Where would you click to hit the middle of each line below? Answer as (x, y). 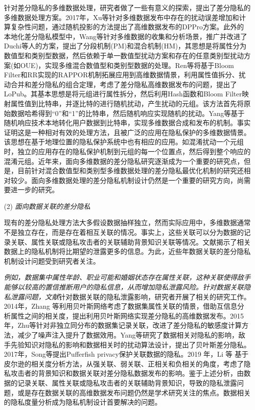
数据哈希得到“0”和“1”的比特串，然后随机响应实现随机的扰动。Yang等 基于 (127, 113)
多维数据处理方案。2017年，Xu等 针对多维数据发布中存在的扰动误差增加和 (122, 17)
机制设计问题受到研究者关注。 (52, 261)
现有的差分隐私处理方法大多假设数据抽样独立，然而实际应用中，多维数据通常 (127, 222)
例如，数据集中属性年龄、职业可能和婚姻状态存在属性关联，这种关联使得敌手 (127, 277)
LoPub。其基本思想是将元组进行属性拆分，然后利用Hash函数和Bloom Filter (123, 94)
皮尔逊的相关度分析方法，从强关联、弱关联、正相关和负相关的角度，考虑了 (124, 363)
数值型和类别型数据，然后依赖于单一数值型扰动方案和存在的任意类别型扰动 (124, 55)
